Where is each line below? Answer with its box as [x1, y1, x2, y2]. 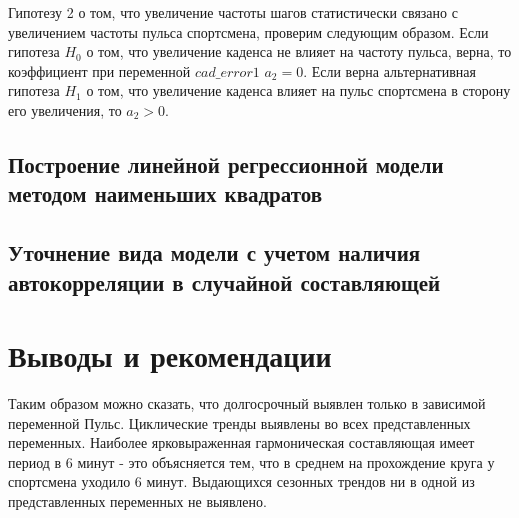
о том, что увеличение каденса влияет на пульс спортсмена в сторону [86, 80, 511, 101]
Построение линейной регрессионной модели [8, 148, 444, 179]
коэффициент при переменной [8, 60, 191, 81]
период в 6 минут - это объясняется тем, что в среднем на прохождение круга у [8, 451, 495, 472]
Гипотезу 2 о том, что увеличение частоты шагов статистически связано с [8, 2, 458, 22]
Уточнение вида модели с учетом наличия [8, 237, 421, 268]
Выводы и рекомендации [8, 335, 332, 376]
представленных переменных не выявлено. [8, 491, 267, 511]
